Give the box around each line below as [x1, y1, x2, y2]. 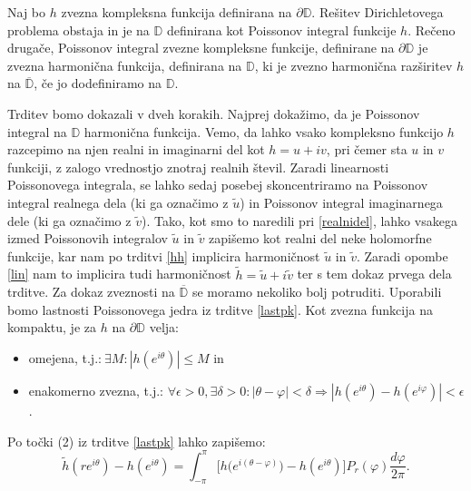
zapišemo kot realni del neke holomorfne [209, 229, 432, 248]
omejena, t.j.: [28, 348, 102, 367]
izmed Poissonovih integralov [7, 229, 168, 248]
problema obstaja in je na [7, 20, 150, 39]
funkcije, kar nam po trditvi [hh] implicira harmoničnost [7, 246, 320, 265]
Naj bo [7, 3, 46, 21]
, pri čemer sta [326, 140, 407, 159]
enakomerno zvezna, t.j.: [28, 380, 164, 399]
